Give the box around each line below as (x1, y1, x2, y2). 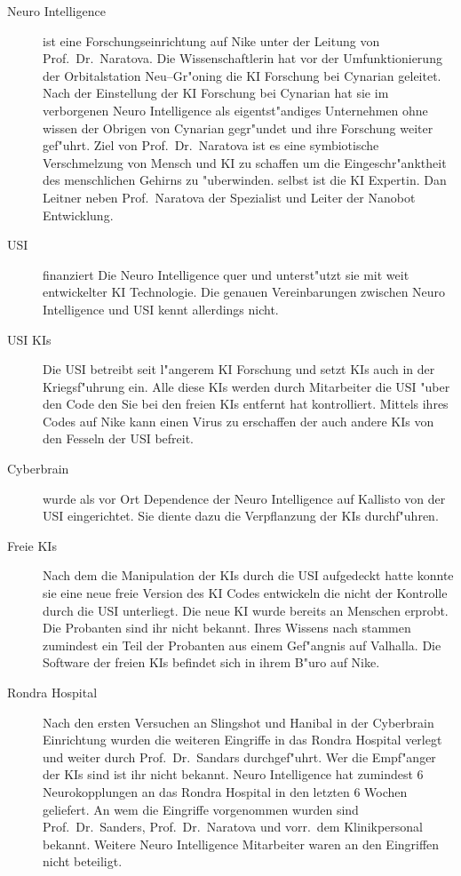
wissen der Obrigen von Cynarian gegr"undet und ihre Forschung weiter (43, 118, 433, 137)
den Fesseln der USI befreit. (43, 429, 194, 448)
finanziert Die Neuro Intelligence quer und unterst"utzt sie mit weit (43, 265, 409, 283)
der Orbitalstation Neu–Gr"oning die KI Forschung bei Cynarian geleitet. (43, 66, 441, 84)
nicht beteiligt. (43, 852, 123, 871)
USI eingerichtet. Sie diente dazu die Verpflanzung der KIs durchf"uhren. (43, 506, 439, 525)
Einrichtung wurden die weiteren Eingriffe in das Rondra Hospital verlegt (43, 730, 442, 749)
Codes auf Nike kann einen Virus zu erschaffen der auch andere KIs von (43, 411, 434, 430)
